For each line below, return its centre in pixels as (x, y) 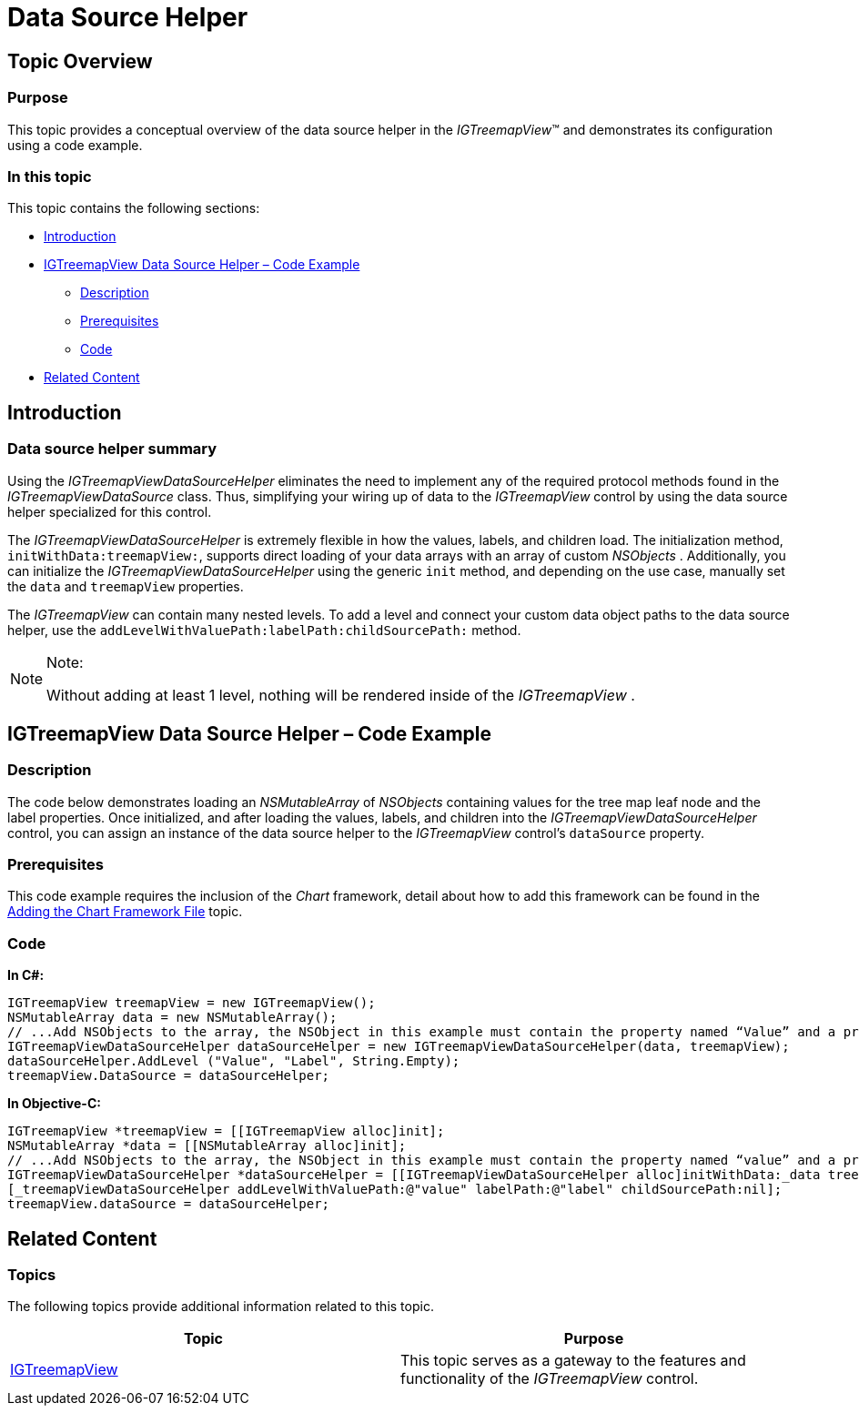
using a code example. (75, 145)
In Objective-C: (54, 1104)
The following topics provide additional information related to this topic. (221, 1307)
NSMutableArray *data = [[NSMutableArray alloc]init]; (207, 1146)
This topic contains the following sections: (134, 208)
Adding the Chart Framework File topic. (125, 912)
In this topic (50, 176)
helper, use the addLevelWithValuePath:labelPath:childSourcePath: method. (264, 630)
